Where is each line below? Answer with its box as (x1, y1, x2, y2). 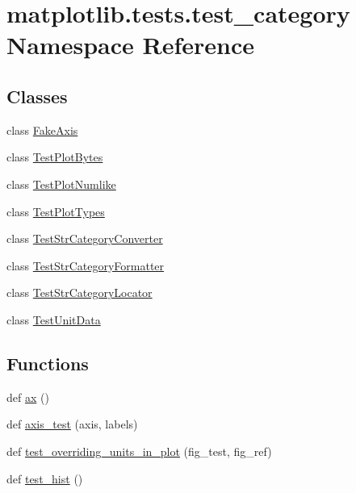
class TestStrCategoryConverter (6, 230, 163, 247)
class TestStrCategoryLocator (6, 284, 153, 301)
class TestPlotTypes (6, 203, 105, 219)
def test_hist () (6, 470, 83, 487)
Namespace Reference (6, 28, 254, 61)
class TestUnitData (6, 311, 101, 328)
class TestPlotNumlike (6, 175, 116, 192)
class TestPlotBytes (6, 148, 103, 165)
